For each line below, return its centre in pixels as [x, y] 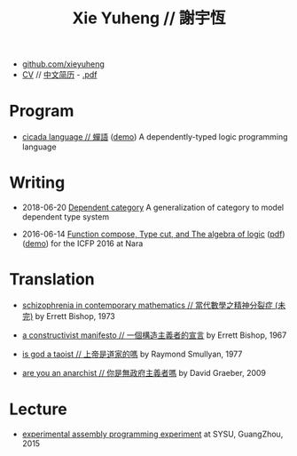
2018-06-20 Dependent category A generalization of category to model [153, 208]
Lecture [39, 409]
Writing [37, 183]
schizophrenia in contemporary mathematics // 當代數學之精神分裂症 [147, 305]
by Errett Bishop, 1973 [75, 316]
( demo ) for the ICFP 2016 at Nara [82, 244]
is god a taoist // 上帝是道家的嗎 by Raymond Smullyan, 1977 [132, 354]
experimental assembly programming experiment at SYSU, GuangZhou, [152, 434]
